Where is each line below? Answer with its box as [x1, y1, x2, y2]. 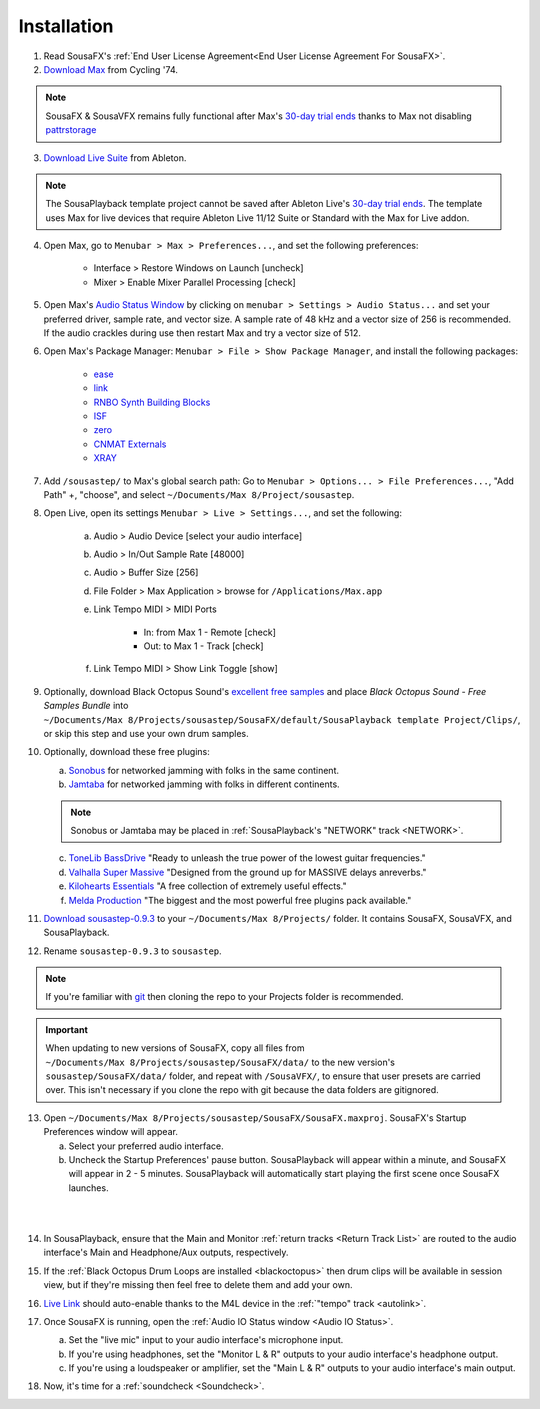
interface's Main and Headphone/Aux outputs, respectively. [43, 1246, 289, 1259]
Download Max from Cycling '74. [43, 63, 179, 75]
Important [45, 1023, 89, 1035]
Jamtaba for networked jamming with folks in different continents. [68, 778, 340, 790]
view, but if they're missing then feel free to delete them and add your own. [43, 1279, 353, 1291]
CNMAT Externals [93, 438, 167, 450]
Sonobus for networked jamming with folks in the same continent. [68, 764, 340, 776]
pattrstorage [45, 124, 97, 136]
